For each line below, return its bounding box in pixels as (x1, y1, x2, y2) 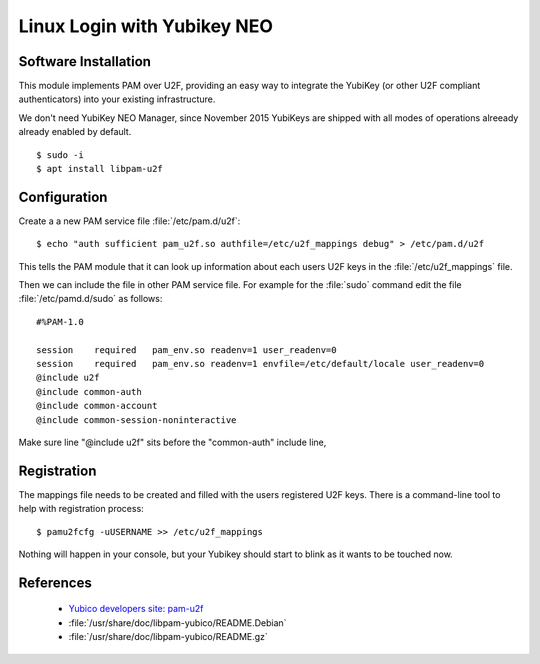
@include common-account (36, 400, 158, 412)
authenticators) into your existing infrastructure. (18, 93, 216, 105)
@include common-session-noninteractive (36, 414, 237, 425)
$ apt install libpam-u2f (36, 163, 164, 175)
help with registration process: (18, 503, 144, 515)
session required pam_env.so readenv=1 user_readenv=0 (36, 344, 337, 355)
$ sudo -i (36, 149, 84, 160)
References (18, 574, 92, 591)
